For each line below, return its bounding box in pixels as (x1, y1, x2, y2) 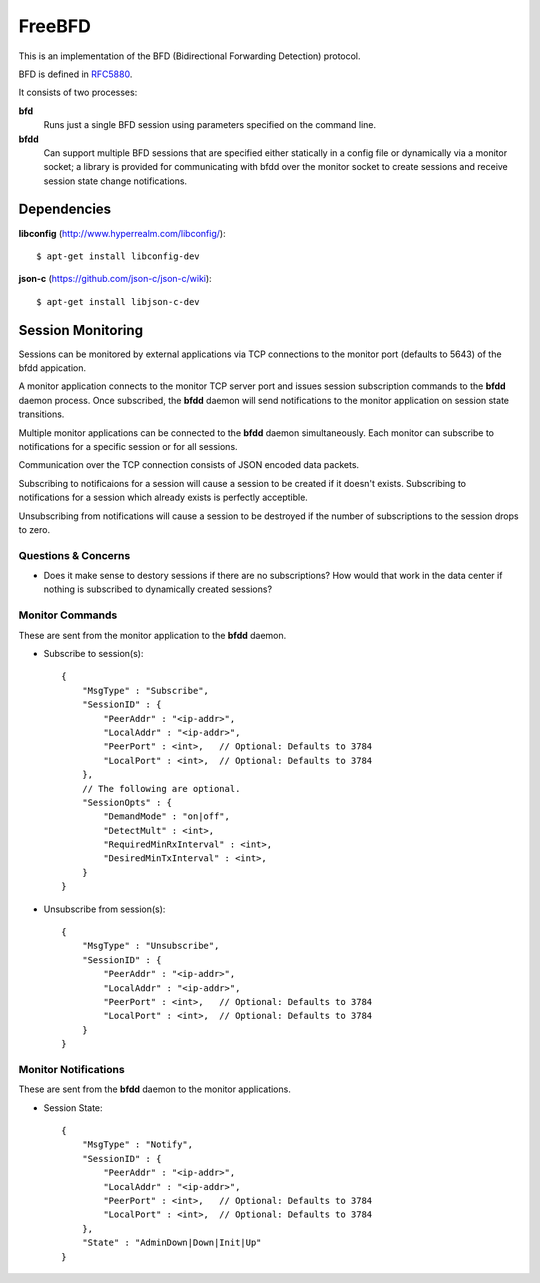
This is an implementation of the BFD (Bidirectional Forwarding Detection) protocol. (18, 50, 361, 62)
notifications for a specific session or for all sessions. (18, 441, 239, 452)
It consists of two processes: (18, 86, 138, 99)
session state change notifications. (43, 175, 188, 187)
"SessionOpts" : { (81, 796, 173, 808)
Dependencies (18, 201, 112, 218)
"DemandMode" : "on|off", (103, 811, 230, 822)
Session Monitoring (18, 321, 144, 339)
